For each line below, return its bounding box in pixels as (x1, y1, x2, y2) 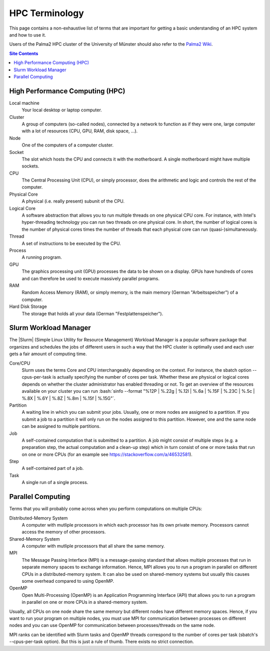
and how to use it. (9, 32, 46, 38)
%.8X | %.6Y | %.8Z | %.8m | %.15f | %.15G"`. (21, 395, 115, 401)
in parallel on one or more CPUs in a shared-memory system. (21, 599, 148, 605)
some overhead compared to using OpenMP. (21, 578, 114, 584)
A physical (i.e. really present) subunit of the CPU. (21, 198, 125, 204)
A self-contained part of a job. (21, 465, 84, 471)
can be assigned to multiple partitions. (21, 423, 101, 429)
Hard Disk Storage (9, 303, 47, 309)
